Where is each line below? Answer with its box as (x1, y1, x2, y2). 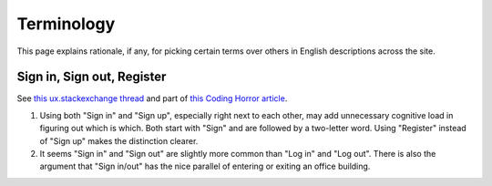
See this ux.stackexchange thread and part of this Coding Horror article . (16, 93, 288, 104)
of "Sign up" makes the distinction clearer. (39, 135, 199, 146)
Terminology (16, 14, 116, 34)
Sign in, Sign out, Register (16, 69, 167, 85)
